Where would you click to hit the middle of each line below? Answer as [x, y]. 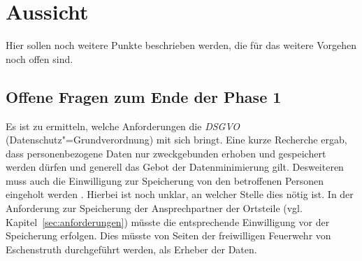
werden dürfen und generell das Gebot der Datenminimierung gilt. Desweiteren [175, 167]
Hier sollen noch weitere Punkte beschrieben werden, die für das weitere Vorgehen [181, 45]
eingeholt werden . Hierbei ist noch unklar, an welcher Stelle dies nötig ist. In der [180, 194]
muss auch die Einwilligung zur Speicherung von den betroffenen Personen [165, 180]
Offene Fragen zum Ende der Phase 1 [144, 96]
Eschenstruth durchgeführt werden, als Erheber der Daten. [131, 249]
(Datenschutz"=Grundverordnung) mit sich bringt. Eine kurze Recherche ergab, [176, 140]
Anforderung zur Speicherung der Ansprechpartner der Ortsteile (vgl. [154, 208]
